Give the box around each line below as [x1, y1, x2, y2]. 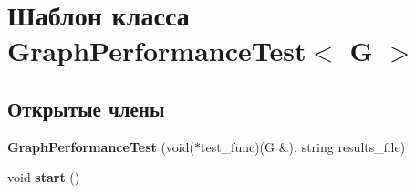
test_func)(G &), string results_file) [200, 137, 406, 156]
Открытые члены [7, 94, 165, 122]
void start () [7, 168, 80, 187]
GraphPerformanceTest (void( [7, 137, 194, 156]
